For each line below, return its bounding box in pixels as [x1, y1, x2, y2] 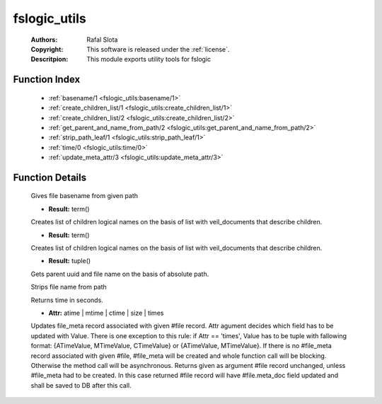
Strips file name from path [30, 283, 108, 292]
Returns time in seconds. [30, 296, 104, 304]
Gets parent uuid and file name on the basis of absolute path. [30, 270, 209, 278]
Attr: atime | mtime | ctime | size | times [48, 308, 164, 317]
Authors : [30, 35, 58, 44]
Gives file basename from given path [30, 192, 138, 200]
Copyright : [30, 45, 64, 53]
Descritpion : [30, 55, 69, 64]
